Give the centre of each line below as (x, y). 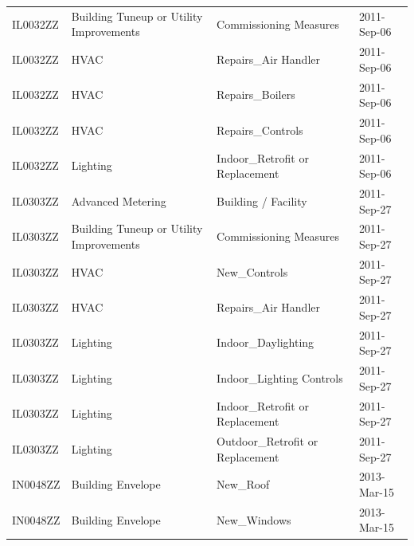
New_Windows (254, 519)
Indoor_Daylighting (266, 342)
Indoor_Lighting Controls (280, 377)
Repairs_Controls (260, 130)
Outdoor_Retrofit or (268, 441)
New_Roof (243, 484)
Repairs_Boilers (256, 94)
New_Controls (252, 271)
